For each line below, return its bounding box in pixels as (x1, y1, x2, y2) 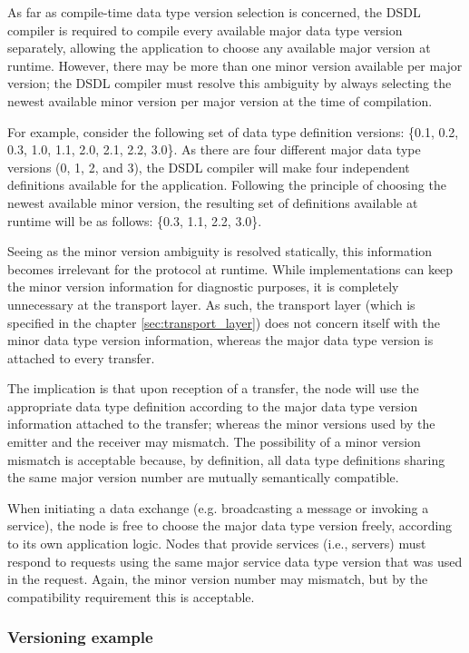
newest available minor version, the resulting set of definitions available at (7, 193, 418, 212)
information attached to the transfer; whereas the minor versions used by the (7, 414, 435, 433)
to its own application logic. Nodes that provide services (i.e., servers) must (7, 534, 426, 553)
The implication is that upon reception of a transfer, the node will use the (7, 379, 419, 398)
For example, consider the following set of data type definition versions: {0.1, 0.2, (7, 122, 459, 141)
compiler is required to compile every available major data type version (7, 20, 403, 39)
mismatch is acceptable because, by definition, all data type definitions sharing (7, 450, 445, 469)
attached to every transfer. (7, 348, 155, 367)
